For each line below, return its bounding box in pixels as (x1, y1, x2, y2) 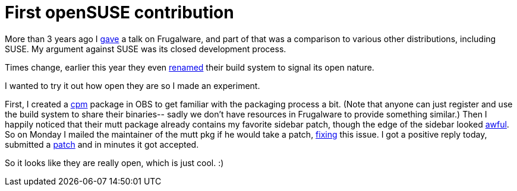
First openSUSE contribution (5, 2, 234, 23)
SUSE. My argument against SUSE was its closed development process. (5, 43, 286, 54)
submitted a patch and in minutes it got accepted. (5, 139, 199, 149)
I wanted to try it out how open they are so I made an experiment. (5, 80, 260, 91)
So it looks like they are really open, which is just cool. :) (5, 157, 224, 168)
